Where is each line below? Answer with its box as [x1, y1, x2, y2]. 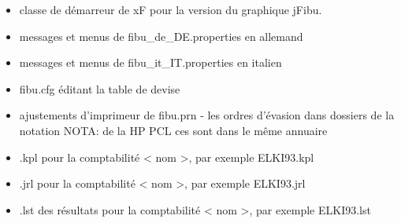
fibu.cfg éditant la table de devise [19, 80, 180, 97]
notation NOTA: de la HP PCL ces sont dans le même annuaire [19, 122, 328, 138]
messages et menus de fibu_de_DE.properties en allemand [19, 27, 303, 44]
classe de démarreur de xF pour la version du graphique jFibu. [19, 2, 322, 17]
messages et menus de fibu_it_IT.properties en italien [19, 54, 282, 71]
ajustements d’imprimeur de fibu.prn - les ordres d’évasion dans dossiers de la [19, 107, 395, 123]
